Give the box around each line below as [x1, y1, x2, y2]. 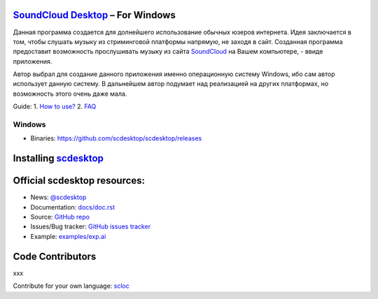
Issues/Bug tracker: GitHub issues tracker [30, 222, 150, 231]
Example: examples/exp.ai [30, 232, 106, 240]
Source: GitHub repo [30, 213, 90, 221]
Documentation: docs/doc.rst [30, 203, 115, 211]
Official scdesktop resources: [13, 175, 146, 187]
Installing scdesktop [13, 152, 104, 164]
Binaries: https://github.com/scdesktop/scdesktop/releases [30, 134, 202, 143]
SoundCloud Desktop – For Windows [13, 9, 176, 21]
